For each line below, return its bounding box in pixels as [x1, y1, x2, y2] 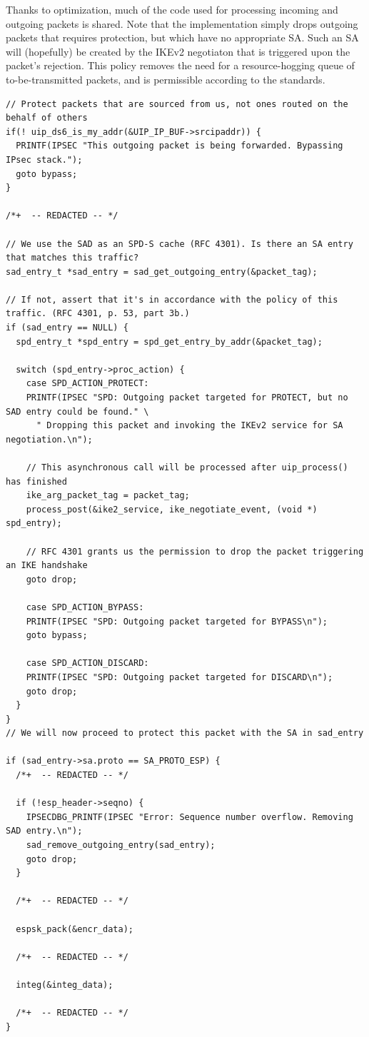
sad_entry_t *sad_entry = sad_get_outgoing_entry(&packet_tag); [6, 266, 318, 277]
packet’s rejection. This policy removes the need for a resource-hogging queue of [6, 58, 355, 73]
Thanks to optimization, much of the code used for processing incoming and [6, 2, 338, 16]
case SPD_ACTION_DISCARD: [26, 658, 149, 669]
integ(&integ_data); [16, 979, 113, 990]
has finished [6, 476, 67, 487]
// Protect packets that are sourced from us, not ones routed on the [6, 98, 348, 109]
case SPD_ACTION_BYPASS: [26, 602, 144, 612]
